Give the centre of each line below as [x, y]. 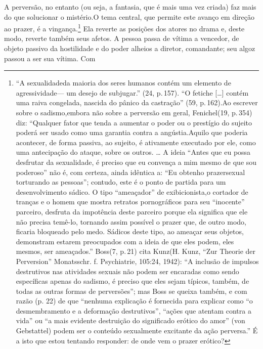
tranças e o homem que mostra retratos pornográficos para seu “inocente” [130, 202]
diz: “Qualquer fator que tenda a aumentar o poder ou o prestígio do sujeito [134, 122]
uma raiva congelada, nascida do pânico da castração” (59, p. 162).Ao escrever [137, 102]
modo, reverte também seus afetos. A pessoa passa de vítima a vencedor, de [122, 38]
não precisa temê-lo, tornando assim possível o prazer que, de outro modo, [131, 221]
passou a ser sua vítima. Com [50, 58]
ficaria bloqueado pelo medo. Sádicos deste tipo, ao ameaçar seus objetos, [130, 231]
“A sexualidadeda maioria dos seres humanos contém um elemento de [123, 83]
